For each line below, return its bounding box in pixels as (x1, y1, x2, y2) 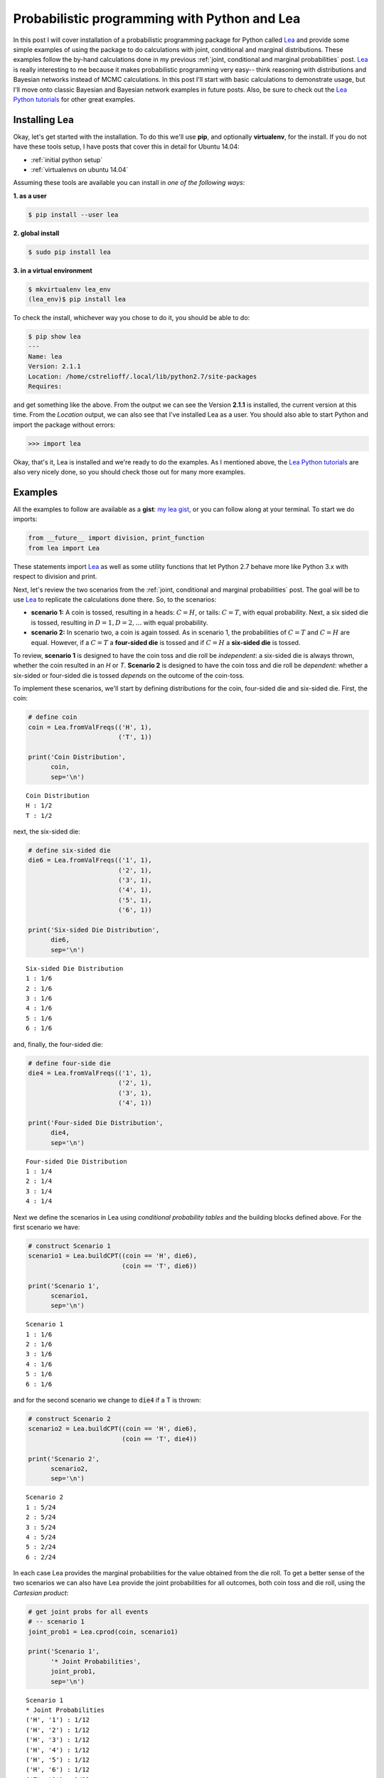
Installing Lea (13, 114, 74, 126)
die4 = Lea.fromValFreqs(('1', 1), (28, 1069, 152, 1077)
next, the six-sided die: (13, 827, 81, 836)
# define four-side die (28, 1059, 112, 1067)
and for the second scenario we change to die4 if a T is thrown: (13, 1396, 202, 1405)
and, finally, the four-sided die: (13, 1040, 103, 1048)
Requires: (28, 382, 63, 390)
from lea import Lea (28, 544, 100, 552)
